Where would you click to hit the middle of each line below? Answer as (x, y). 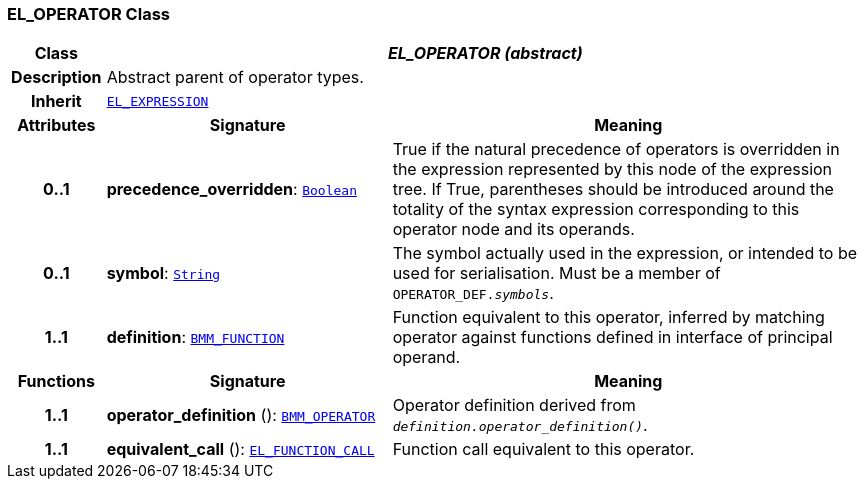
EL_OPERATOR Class (88, 14)
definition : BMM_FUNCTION (195, 337)
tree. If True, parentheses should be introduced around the (613, 189)
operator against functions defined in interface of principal (612, 337)
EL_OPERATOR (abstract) (485, 53)
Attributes (56, 125)
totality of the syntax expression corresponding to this (596, 209)
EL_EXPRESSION (157, 101)
